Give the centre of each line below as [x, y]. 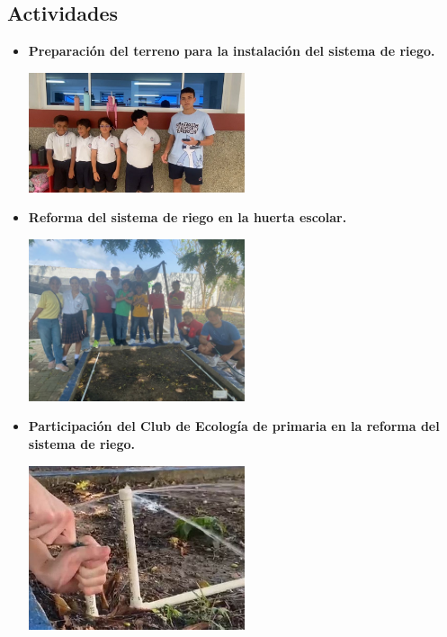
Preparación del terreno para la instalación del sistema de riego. [232, 51]
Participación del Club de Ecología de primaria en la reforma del [234, 426]
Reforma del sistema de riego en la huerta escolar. [188, 217]
